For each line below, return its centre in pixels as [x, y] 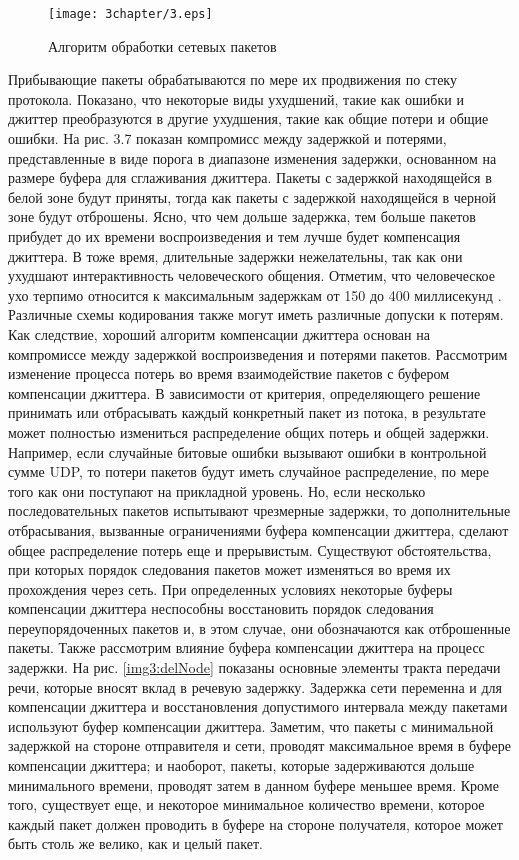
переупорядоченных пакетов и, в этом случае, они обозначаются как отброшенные [259, 627]
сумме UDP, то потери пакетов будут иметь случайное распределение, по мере [249, 471]
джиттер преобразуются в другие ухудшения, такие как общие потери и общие [248, 118]
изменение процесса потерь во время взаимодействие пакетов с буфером [229, 373]
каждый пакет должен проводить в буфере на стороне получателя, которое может [255, 823]
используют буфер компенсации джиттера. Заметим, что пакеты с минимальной [251, 725]
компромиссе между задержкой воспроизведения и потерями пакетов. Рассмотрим [258, 353]
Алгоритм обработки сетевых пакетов [162, 45]
